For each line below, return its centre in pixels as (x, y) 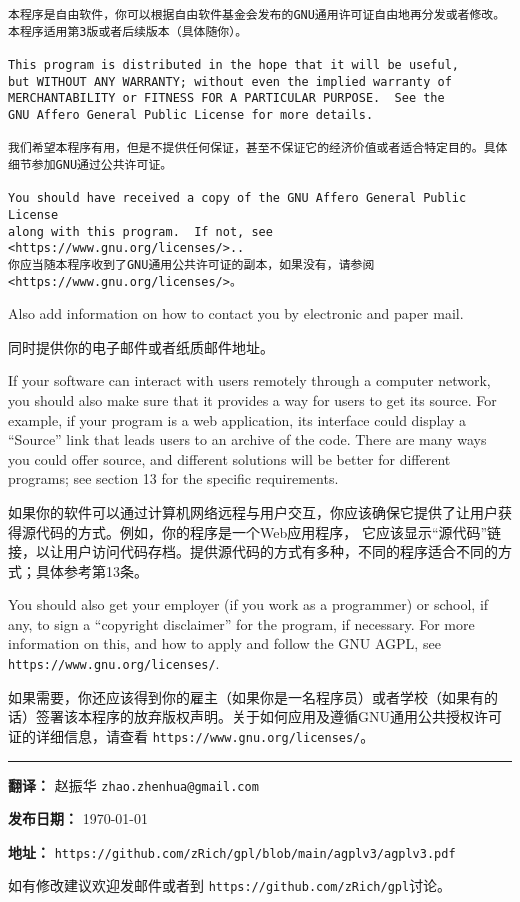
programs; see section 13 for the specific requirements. (173, 478)
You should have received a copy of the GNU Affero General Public (237, 198)
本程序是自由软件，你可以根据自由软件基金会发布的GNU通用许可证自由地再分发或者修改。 (257, 15)
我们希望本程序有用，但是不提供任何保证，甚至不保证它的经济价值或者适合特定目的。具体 (258, 148)
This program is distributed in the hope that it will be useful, (234, 64)
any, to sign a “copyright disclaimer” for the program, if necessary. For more (241, 623)
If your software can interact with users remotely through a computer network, (249, 380)
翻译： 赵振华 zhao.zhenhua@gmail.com (133, 784)
